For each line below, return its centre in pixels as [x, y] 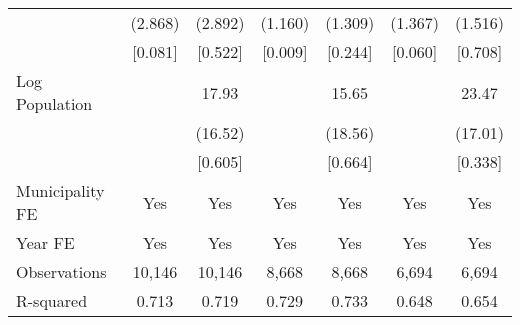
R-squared [52, 300]
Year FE [45, 242]
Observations [61, 271]
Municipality [60, 190]
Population [54, 103]
